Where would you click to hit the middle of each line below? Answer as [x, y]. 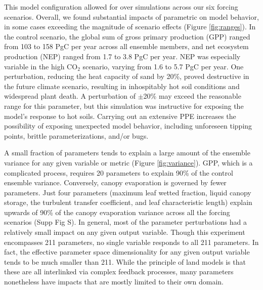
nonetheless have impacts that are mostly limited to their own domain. [114, 282]
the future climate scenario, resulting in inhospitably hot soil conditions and [122, 86]
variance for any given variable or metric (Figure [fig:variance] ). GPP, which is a [128, 162]
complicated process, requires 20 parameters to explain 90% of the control [119, 172]
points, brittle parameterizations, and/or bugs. [76, 135]
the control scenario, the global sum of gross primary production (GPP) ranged [127, 36]
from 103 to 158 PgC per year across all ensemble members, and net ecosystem [126, 46]
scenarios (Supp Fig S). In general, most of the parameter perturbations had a [125, 222]
